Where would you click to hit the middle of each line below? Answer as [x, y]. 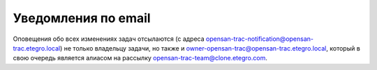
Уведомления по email [82, 18]
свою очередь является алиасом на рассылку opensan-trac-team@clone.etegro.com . [140, 58]
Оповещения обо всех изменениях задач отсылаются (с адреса [109, 39]
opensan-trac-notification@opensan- [260, 39]
